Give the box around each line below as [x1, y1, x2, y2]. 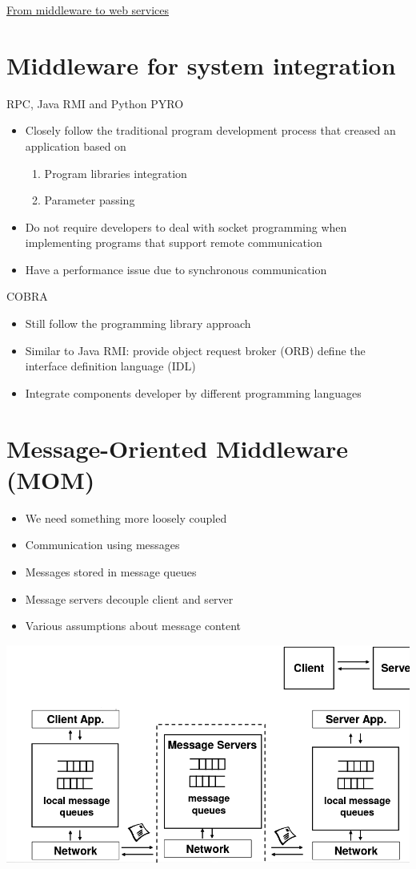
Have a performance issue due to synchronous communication [25, 261, 327, 277]
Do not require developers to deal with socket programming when [25, 218, 347, 235]
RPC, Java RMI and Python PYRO [6, 95, 184, 111]
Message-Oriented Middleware [6, 431, 349, 464]
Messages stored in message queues [25, 563, 197, 580]
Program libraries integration [44, 164, 187, 181]
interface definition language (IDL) [25, 358, 196, 374]
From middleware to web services [6, 2, 170, 18]
